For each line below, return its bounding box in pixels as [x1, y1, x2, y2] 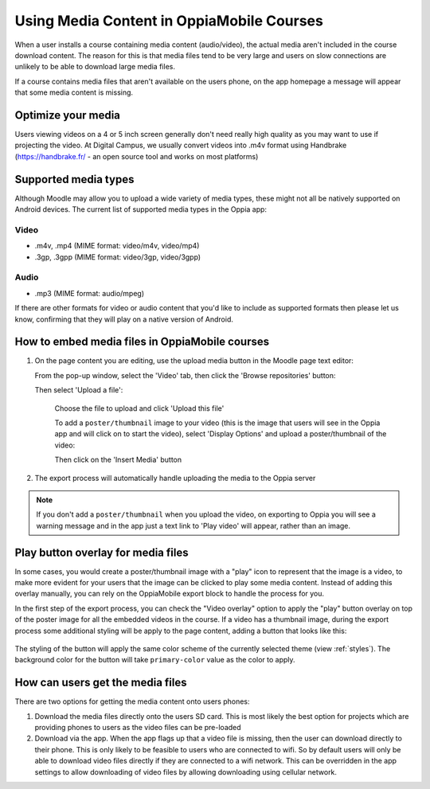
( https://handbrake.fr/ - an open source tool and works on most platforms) [14, 151, 259, 161]
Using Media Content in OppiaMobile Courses [14, 12, 324, 29]
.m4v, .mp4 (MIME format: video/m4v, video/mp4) [34, 241, 200, 251]
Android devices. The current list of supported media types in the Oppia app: [14, 205, 267, 214]
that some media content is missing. [14, 88, 134, 97]
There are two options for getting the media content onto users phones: [14, 697, 250, 706]
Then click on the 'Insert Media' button [54, 455, 182, 465]
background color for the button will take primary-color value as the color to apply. [14, 655, 295, 665]
